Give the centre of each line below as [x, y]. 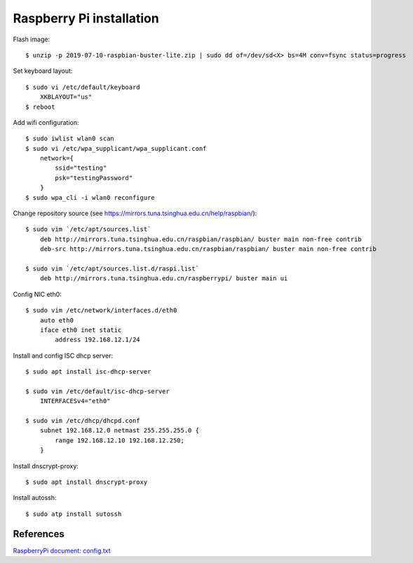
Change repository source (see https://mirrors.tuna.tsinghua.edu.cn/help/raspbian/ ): [135, 213]
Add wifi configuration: [46, 122]
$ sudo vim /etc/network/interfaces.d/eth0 [101, 311]
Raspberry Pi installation [86, 18]
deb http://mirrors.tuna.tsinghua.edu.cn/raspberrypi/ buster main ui [164, 278]
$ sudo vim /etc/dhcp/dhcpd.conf [83, 421]
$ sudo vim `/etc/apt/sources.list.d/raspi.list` [113, 269]
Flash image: [32, 39]
